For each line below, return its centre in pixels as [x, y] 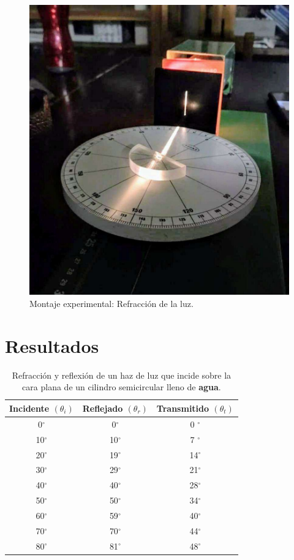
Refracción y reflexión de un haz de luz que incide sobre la [122, 375]
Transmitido [183, 408]
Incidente [29, 408]
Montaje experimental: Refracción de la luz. [111, 304]
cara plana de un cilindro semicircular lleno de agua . [122, 387]
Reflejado [103, 408]
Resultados [52, 345]
